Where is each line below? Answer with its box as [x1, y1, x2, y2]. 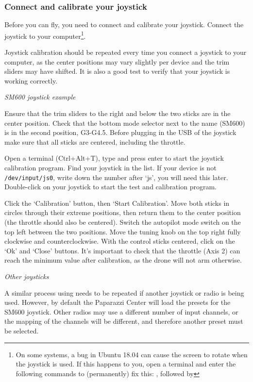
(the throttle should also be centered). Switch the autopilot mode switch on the [4, 217, 241, 227]
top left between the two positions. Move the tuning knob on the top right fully [4, 226, 241, 236]
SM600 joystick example [4, 92, 76, 102]
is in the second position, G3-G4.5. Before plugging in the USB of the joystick [4, 127, 236, 137]
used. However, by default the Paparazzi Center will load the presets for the [4, 297, 231, 307]
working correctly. [4, 75, 58, 85]
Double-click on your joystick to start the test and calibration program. [4, 182, 217, 192]
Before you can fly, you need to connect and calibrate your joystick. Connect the [4, 19, 244, 30]
